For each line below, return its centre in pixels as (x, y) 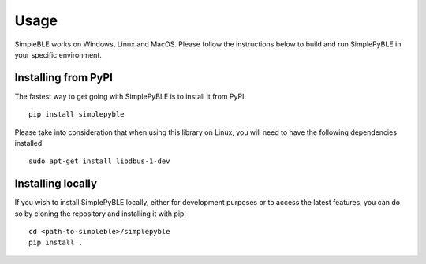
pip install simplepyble (77, 115)
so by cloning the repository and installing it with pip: (101, 214)
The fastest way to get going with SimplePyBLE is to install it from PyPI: (131, 96)
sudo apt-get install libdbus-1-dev (99, 161)
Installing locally (56, 184)
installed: (30, 143)
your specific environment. (58, 54)
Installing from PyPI (64, 78)
